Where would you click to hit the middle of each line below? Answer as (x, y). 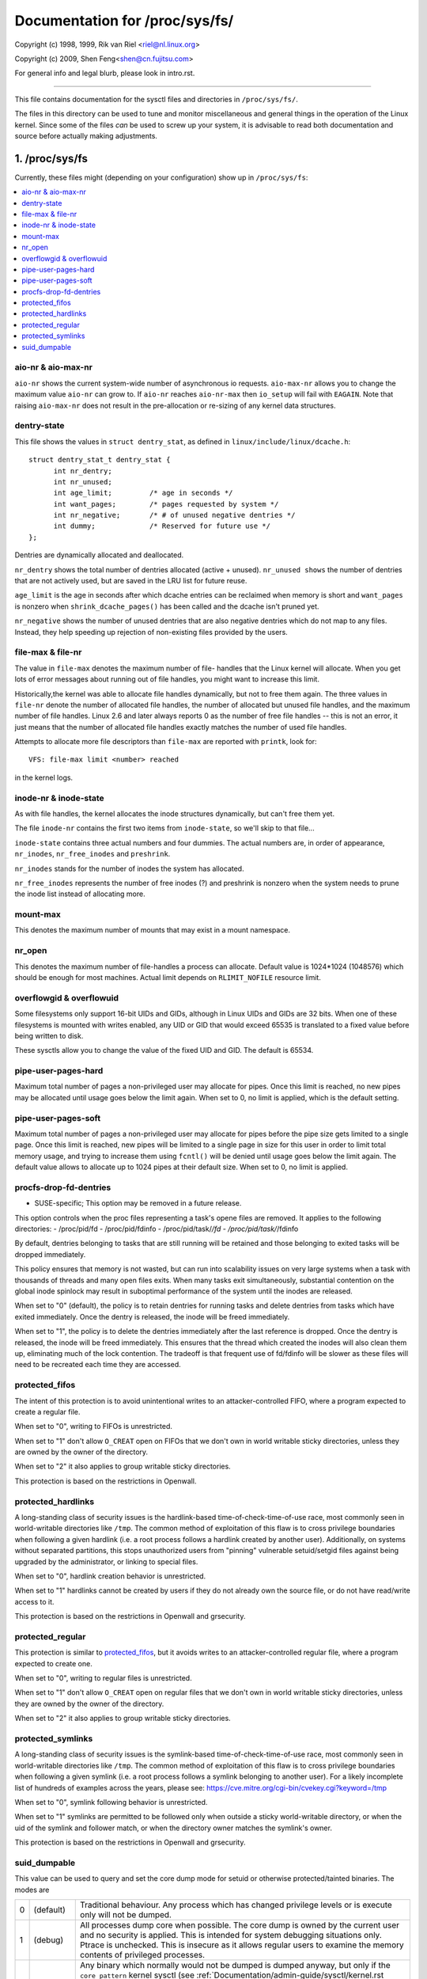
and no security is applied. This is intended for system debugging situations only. (231, 1935)
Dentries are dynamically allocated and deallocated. (99, 555)
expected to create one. (53, 1663)
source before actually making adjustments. (86, 135)
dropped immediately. (50, 1254)
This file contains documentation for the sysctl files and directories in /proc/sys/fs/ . (156, 99)
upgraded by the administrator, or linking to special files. (106, 1561)
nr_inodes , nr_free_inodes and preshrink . (93, 854)
